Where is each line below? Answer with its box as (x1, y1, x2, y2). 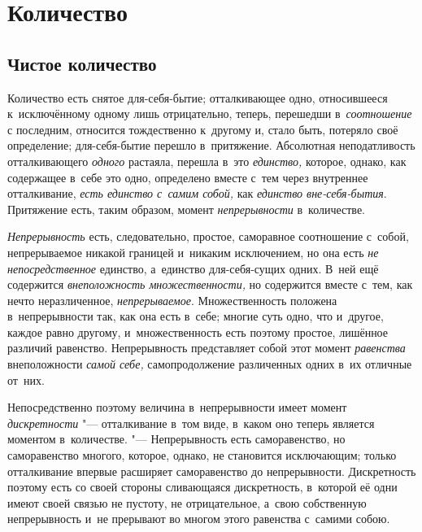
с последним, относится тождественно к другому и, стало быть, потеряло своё (7, 120, 398, 137)
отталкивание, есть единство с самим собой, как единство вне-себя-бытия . (7, 185, 387, 202)
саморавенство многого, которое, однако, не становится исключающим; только (7, 447, 397, 464)
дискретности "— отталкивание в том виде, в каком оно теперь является (7, 414, 375, 431)
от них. (7, 371, 45, 388)
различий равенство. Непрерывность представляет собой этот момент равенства (7, 339, 406, 356)
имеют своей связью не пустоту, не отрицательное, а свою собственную (7, 494, 367, 511)
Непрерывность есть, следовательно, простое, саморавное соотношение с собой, (7, 228, 409, 245)
